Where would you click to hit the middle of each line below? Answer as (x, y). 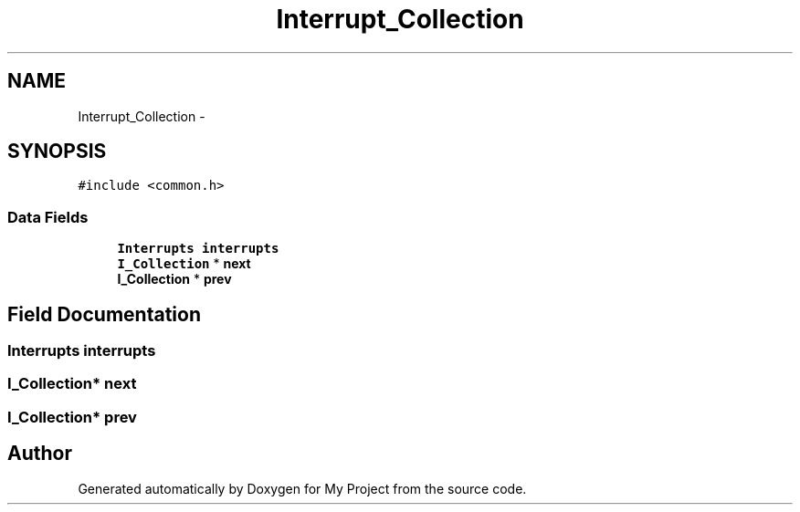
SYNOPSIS (57, 152)
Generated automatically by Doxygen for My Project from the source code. (302, 488)
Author (40, 454)
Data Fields (48, 217)
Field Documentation (104, 314)
